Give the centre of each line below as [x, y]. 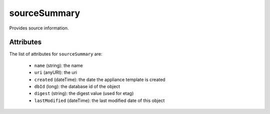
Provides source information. [39, 28]
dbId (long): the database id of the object [77, 86]
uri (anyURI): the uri [56, 72]
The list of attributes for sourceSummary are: [56, 54]
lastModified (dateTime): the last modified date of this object [99, 100]
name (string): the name [58, 65]
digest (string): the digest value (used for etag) [84, 93]
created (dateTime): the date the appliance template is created [100, 79]
